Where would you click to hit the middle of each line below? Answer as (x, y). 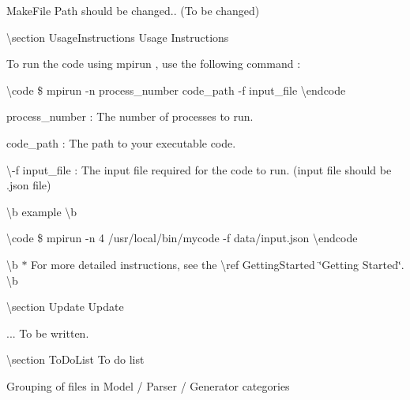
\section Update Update (65, 307)
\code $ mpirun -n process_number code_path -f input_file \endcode (176, 90)
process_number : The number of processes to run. (130, 116)
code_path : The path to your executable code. (121, 142)
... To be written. (48, 333)
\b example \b (42, 211)
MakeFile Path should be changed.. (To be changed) (133, 10)
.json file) (29, 185)
